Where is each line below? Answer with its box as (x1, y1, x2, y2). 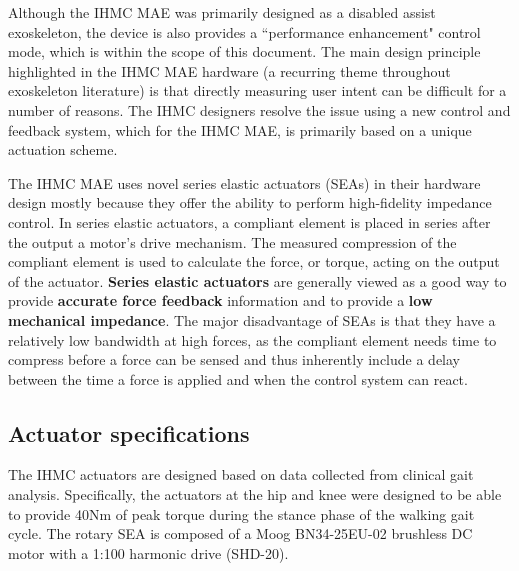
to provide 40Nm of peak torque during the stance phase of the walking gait (8, 503, 475, 524)
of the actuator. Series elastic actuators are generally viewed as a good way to (8, 270, 507, 291)
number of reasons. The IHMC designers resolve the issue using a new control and (8, 99, 511, 120)
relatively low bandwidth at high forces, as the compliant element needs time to (8, 329, 497, 350)
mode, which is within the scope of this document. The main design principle (8, 41, 481, 62)
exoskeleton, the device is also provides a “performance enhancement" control (8, 21, 481, 42)
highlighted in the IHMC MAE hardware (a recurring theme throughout (8, 60, 451, 81)
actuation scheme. (8, 139, 118, 160)
